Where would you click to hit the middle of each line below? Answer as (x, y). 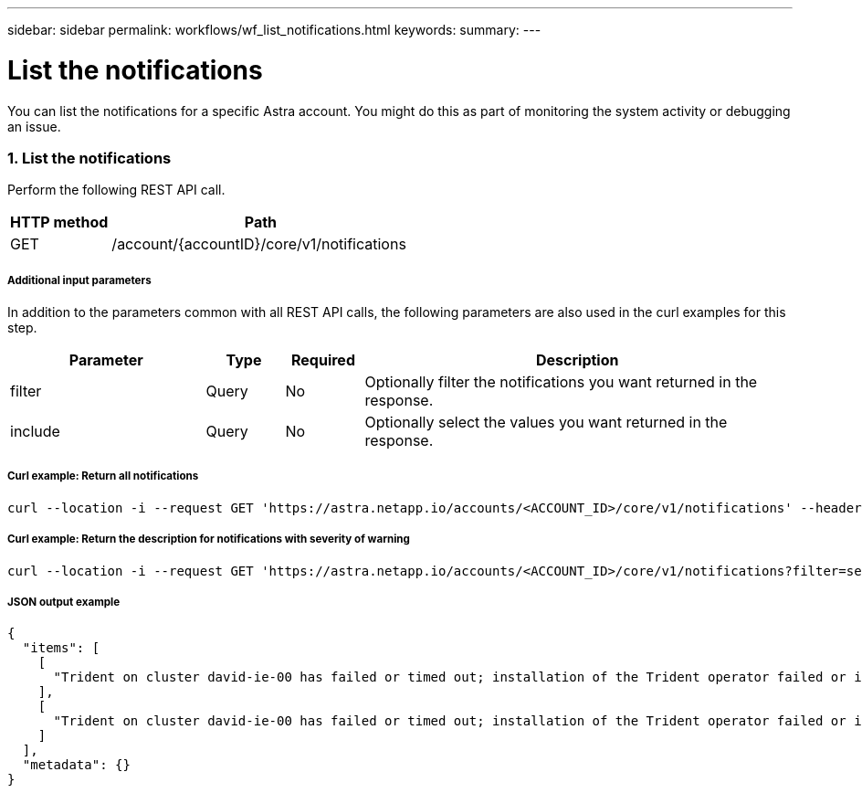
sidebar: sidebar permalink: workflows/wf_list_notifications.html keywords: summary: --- (274, 30)
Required (323, 360)
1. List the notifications (89, 158)
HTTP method (59, 222)
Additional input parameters (79, 280)
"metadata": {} (76, 765)
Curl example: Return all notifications (103, 476)
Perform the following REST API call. (116, 190)
